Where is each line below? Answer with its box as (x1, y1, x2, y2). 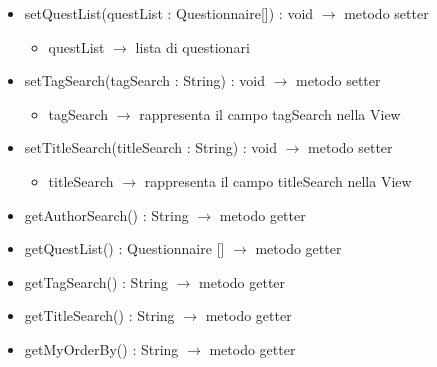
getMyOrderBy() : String (24, 338, 179, 359)
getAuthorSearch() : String (24, 204, 189, 225)
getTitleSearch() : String (24, 305, 175, 326)
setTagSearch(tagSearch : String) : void (24, 70, 265, 91)
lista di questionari (135, 36, 250, 57)
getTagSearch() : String (24, 271, 169, 292)
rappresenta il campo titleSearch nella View (144, 170, 412, 191)
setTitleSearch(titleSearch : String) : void (24, 137, 278, 158)
